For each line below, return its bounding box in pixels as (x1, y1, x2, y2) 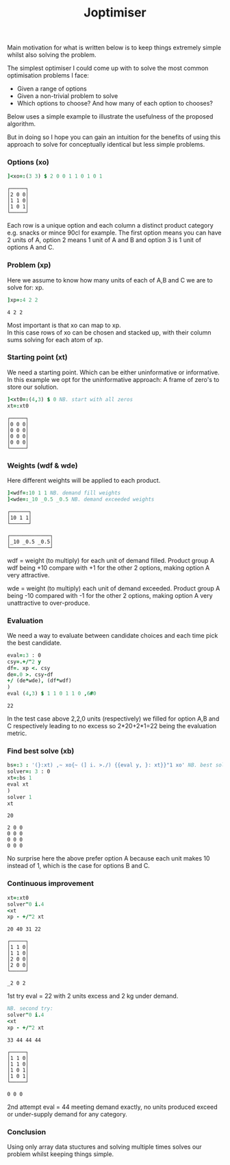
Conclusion (7, 1127, 47, 1136)
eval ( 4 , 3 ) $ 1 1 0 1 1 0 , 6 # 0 (7, 690, 97, 697)
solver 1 (7, 793, 32, 800)
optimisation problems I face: (7, 71, 89, 80)
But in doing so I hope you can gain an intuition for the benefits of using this (7, 133, 221, 141)
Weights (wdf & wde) (7, 461, 78, 470)
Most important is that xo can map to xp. (7, 321, 121, 329)
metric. (7, 729, 27, 738)
